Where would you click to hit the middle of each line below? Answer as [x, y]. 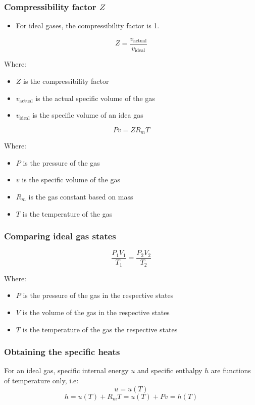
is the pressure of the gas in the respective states [98, 295]
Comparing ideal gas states [60, 236]
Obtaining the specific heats [62, 352]
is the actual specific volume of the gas [95, 98]
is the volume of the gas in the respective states [96, 312]
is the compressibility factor [66, 81]
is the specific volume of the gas [71, 180]
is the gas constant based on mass [81, 196]
